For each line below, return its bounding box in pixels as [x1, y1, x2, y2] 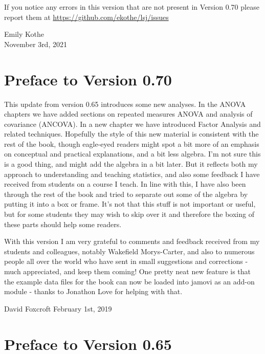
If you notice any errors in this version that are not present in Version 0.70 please [4, 2, 259, 12]
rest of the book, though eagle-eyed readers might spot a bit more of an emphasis [4, 138, 259, 149]
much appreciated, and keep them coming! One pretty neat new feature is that [4, 266, 251, 276]
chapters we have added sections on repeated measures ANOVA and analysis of [4, 108, 253, 119]
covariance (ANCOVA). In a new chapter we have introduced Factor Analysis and [4, 118, 261, 129]
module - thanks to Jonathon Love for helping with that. [4, 286, 183, 297]
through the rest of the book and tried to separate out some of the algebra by [4, 188, 248, 199]
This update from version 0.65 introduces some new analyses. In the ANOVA [4, 98, 246, 109]
